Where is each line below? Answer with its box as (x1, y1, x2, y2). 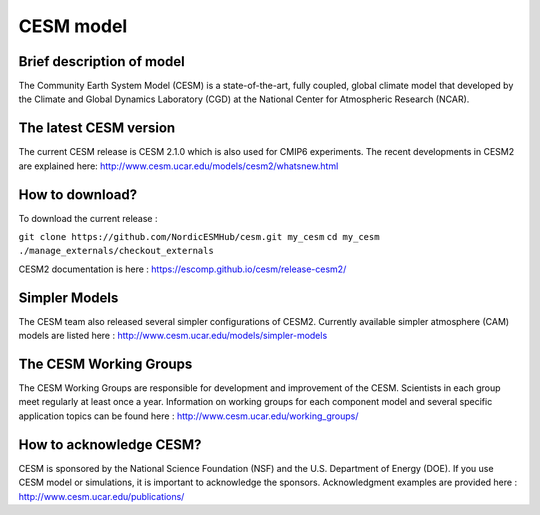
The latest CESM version (18, 120, 176, 137)
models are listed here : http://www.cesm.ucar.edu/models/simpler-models (18, 330, 328, 342)
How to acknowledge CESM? (18, 436, 202, 453)
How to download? (18, 186, 138, 203)
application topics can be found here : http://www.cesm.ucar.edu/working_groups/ (18, 410, 359, 422)
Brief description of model (18, 53, 185, 70)
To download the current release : (18, 212, 158, 224)
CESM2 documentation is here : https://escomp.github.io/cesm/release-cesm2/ (18, 263, 347, 275)
